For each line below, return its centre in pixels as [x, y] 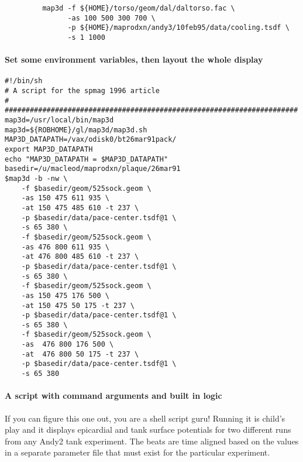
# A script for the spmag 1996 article [82, 91]
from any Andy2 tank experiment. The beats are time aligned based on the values [152, 441]
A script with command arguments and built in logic [113, 396]
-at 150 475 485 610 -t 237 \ [80, 208]
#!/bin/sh [24, 81]
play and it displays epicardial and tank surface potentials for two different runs [148, 430]
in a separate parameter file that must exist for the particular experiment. [137, 452]
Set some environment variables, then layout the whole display [134, 59]
